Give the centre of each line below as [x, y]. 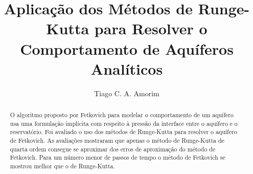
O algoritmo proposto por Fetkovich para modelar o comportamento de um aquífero [122, 115]
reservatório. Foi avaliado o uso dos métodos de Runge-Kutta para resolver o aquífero [123, 132]
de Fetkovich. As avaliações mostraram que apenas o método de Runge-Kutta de [117, 140]
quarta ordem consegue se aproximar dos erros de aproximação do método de [113, 149]
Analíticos [127, 68]
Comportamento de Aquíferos [127, 48]
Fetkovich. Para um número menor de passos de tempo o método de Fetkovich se [118, 157]
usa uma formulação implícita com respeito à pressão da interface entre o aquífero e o [124, 123]
